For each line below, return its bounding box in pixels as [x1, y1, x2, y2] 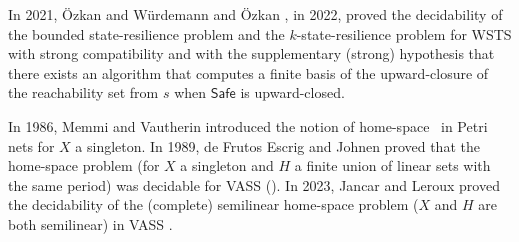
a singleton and [180, 155, 274, 176]
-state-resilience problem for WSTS [296, 23, 512, 44]
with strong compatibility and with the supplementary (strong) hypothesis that [8, 43, 495, 64]
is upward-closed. [240, 82, 345, 103]
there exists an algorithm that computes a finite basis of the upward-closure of [8, 62, 489, 83]
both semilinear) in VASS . [8, 213, 173, 234]
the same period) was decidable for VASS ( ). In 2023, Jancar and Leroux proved [8, 174, 500, 195]
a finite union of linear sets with [294, 155, 491, 176]
